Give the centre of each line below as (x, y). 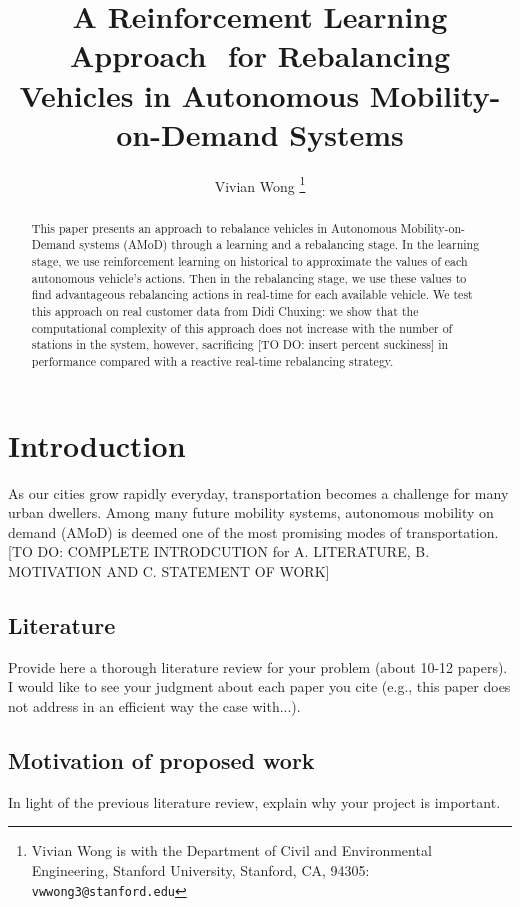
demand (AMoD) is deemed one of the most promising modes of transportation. (253, 531)
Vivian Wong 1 (260, 184)
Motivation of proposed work (161, 759)
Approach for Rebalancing (260, 55)
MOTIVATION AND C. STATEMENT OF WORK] (169, 570)
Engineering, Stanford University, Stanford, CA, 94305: (200, 869)
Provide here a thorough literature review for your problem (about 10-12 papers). (258, 666)
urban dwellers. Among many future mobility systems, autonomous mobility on (251, 512)
